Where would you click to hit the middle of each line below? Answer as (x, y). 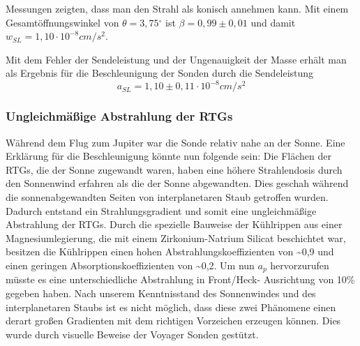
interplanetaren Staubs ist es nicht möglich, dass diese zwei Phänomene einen (171, 307)
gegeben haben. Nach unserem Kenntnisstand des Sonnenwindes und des (161, 293)
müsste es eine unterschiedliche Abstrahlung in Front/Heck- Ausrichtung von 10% (180, 279)
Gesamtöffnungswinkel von (62, 22)
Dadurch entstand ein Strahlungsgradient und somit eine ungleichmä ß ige (161, 210)
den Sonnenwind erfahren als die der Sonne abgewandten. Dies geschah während (177, 183)
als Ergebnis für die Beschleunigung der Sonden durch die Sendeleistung (160, 73)
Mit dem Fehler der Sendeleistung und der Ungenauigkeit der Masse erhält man (176, 59)
